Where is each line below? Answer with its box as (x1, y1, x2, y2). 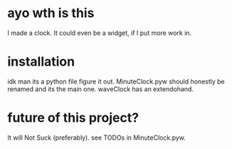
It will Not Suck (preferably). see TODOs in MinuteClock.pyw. (7, 133, 186, 142)
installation (7, 53, 75, 70)
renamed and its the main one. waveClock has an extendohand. (7, 84, 194, 93)
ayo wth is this (7, 5, 95, 21)
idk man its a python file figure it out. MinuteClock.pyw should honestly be (7, 77, 226, 86)
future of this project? (7, 110, 139, 126)
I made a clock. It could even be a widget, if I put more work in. (7, 29, 192, 37)
